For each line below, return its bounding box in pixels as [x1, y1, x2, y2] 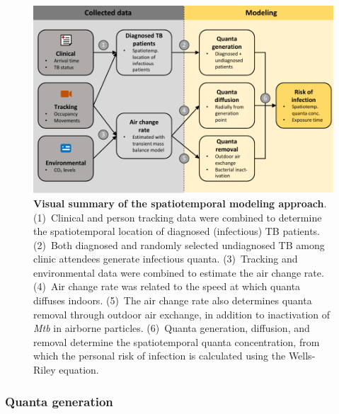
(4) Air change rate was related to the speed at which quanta [33, 279, 301, 294]
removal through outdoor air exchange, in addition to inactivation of [33, 306, 331, 321]
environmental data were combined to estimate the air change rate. [33, 265, 324, 280]
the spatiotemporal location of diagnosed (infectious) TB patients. [33, 224, 321, 238]
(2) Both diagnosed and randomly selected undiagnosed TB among [33, 237, 325, 252]
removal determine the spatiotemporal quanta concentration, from [33, 334, 320, 349]
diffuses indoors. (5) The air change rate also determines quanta [33, 293, 312, 308]
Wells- [288, 348, 316, 363]
